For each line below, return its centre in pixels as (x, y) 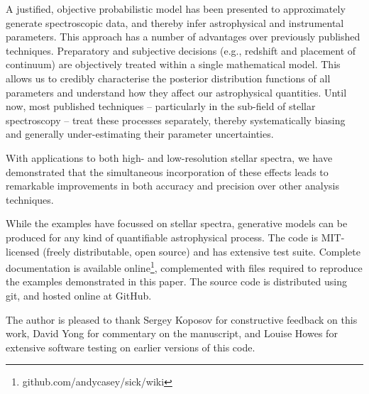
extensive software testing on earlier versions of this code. (131, 347)
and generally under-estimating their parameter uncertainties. (140, 134)
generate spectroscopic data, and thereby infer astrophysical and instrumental (175, 22)
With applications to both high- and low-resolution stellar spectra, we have (169, 157)
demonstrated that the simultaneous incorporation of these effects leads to (167, 171)
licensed (23, 251)
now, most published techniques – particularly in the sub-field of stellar (161, 106)
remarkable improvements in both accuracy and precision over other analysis (172, 186)
